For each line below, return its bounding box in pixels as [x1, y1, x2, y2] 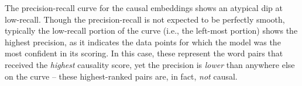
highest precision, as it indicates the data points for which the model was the [5, 35, 281, 48]
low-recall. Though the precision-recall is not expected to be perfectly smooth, [5, 13, 285, 25]
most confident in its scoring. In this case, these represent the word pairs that [5, 47, 283, 59]
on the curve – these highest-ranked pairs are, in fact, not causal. [5, 70, 238, 82]
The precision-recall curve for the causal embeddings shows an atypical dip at [5, 2, 283, 13]
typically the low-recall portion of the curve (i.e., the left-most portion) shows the [5, 24, 298, 37]
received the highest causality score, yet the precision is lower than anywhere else [5, 58, 295, 70]
